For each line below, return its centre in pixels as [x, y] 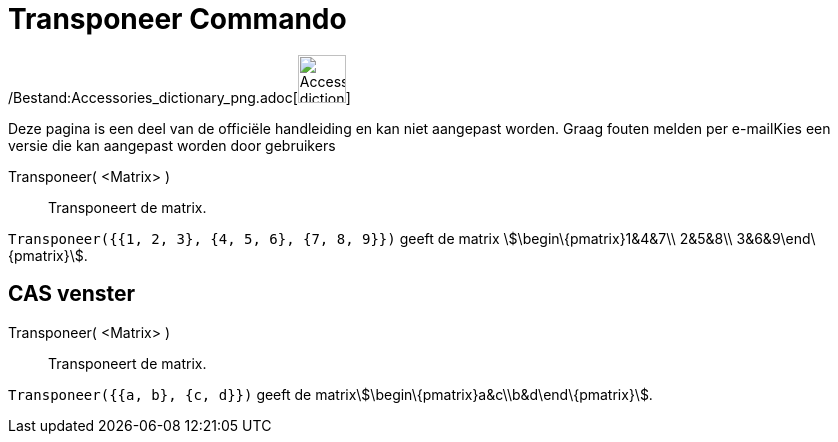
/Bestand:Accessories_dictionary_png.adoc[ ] [179, 97]
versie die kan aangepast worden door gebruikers [172, 145]
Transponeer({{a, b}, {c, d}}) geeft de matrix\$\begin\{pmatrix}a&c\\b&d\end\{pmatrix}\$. [330, 394]
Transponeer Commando [177, 19]
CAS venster [72, 294]
